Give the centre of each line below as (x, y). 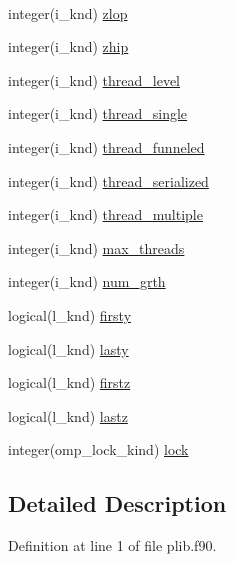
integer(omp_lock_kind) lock (98, 449)
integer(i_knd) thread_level (94, 79)
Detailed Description (117, 503)
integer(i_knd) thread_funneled (106, 146)
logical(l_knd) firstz (69, 382)
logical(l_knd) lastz (68, 415)
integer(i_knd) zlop (68, 12)
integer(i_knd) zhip (68, 46)
